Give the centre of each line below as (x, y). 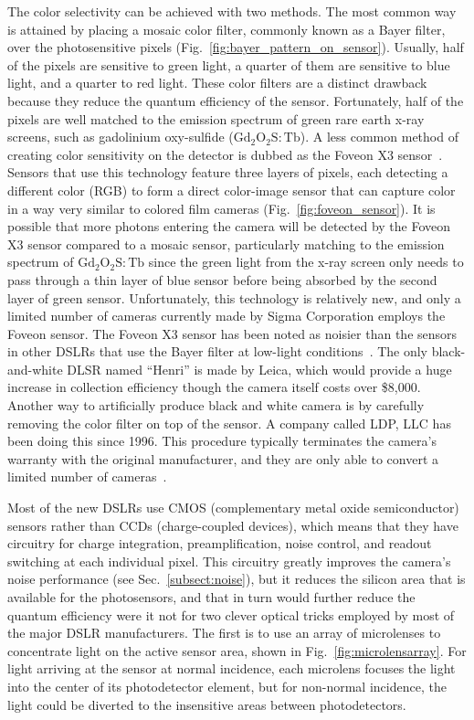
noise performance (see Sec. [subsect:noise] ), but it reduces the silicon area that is (237, 579)
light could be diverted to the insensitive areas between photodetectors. (207, 704)
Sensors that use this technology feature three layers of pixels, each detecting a (228, 172)
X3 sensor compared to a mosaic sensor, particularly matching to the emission (226, 244)
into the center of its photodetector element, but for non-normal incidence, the (227, 686)
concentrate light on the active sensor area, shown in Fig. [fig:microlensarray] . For (237, 650)
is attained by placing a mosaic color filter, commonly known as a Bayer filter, (226, 29)
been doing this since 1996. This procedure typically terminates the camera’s (222, 441)
